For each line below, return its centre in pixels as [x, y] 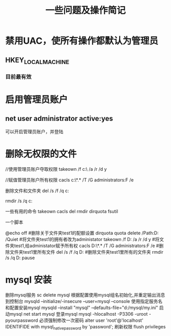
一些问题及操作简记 [85, 10]
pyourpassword [22, 320]
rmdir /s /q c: [19, 201]
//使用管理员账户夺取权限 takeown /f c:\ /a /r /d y [56, 169]
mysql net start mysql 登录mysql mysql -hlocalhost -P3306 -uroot [79, 314]
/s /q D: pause [20, 258]
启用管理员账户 [37, 99]
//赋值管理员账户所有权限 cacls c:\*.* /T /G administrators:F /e [69, 180]
